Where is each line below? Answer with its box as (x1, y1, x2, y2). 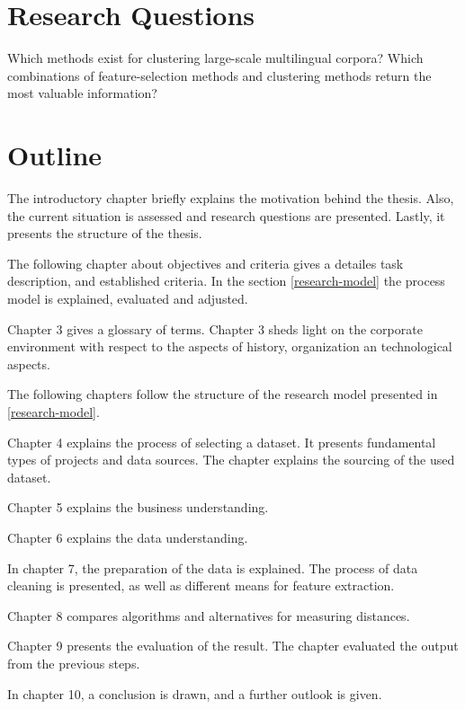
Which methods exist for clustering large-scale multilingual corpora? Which (7, 49, 424, 67)
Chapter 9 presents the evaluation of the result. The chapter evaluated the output (7, 636, 459, 655)
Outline (7, 137, 103, 173)
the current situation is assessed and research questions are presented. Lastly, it (7, 206, 445, 225)
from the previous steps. (7, 653, 140, 672)
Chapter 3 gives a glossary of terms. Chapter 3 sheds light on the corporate (7, 319, 423, 338)
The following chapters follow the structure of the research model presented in (7, 385, 438, 403)
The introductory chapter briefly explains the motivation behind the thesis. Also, (7, 189, 454, 208)
